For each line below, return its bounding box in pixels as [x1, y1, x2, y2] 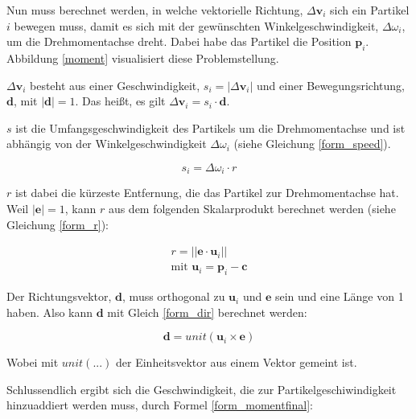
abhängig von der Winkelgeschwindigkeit [6, 135, 207, 152]
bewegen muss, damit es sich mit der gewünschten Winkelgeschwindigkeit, [14, 17, 379, 34]
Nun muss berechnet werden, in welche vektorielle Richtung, [6, 2, 303, 18]
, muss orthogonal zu [122, 288, 225, 305]
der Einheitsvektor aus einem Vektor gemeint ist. [116, 354, 357, 371]
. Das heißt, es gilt [75, 92, 166, 109]
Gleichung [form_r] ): [6, 216, 109, 232]
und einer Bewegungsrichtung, [257, 76, 405, 93]
